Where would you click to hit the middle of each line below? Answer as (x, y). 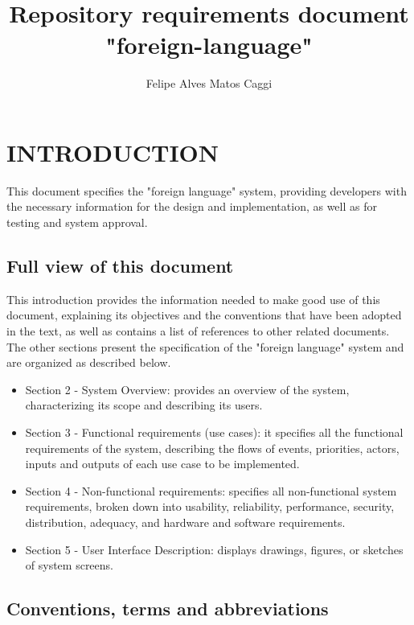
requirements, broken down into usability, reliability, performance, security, (210, 506)
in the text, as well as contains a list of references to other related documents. (198, 331)
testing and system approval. (77, 222)
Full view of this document (120, 266)
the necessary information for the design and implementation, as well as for (192, 206)
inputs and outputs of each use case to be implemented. (162, 464)
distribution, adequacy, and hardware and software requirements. (185, 522)
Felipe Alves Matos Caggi (209, 83)
